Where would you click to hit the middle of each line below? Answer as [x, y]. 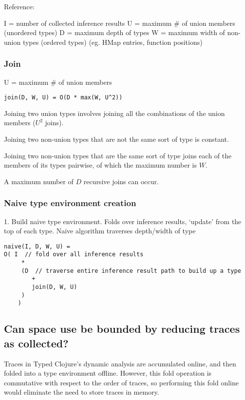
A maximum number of [39, 181]
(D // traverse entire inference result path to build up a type [131, 271]
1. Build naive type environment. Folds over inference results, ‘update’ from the [123, 221]
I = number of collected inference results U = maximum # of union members [120, 23]
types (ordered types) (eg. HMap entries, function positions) [113, 42]
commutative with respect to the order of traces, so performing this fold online [121, 382]
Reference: [19, 6]
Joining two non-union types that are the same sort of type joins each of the [118, 155]
